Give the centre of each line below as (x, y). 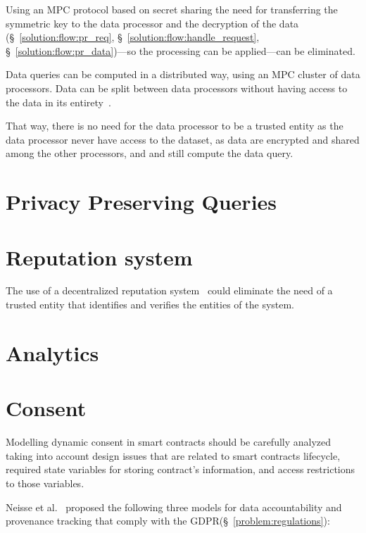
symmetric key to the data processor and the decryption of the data (152, 23)
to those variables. (45, 483)
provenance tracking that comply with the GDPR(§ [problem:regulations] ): (168, 521)
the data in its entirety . (58, 102)
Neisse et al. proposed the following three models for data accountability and (174, 507)
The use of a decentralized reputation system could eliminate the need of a (169, 290)
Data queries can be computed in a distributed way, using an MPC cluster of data (183, 74)
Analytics (52, 352)
